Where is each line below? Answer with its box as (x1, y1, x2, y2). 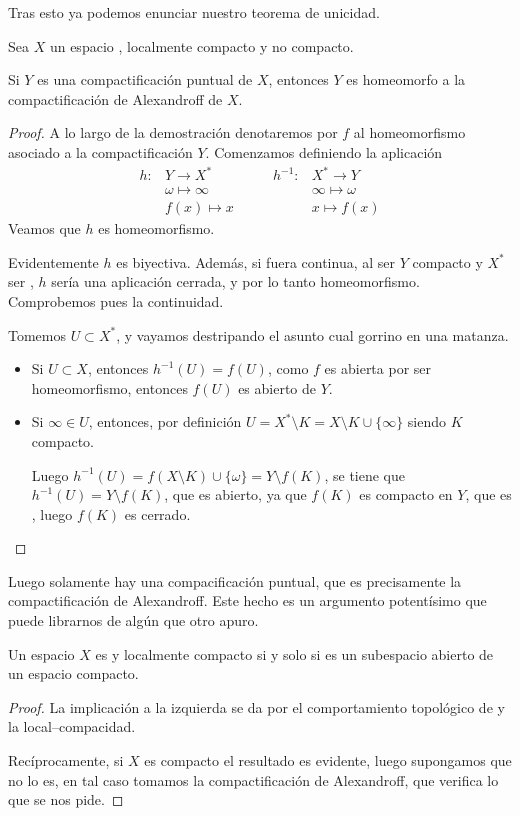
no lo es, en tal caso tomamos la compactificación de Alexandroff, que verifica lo (8, 769, 499, 790)
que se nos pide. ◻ (8, 789, 124, 810)
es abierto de (238, 377, 317, 398)
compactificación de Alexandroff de (8, 88, 223, 109)
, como (267, 358, 309, 379)
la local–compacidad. (8, 716, 136, 737)
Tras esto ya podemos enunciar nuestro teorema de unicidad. (8, 2, 380, 22)
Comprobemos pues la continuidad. (8, 290, 224, 311)
